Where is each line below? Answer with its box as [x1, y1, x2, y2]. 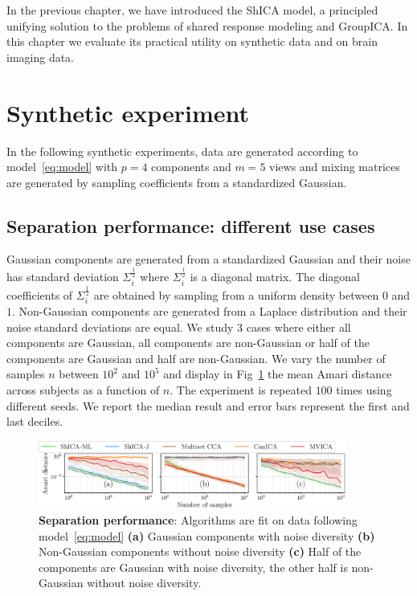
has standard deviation [6, 268, 119, 285]
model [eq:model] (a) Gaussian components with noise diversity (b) [39, 527, 375, 544]
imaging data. [6, 48, 75, 65]
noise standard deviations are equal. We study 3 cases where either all [6, 318, 351, 335]
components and [151, 158, 231, 175]
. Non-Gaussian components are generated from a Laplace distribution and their [12, 303, 407, 320]
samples [6, 365, 45, 382]
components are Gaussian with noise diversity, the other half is [39, 558, 348, 575]
